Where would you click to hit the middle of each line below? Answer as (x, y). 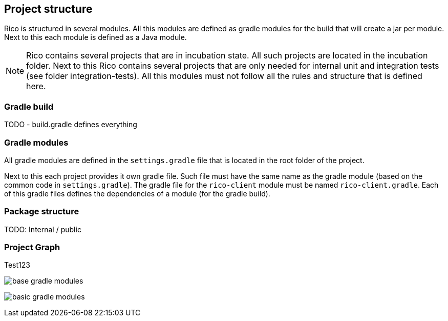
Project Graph (32, 247)
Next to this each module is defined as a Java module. (95, 37)
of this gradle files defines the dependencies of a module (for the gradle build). (137, 193)
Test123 (17, 265)
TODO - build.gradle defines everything (71, 125)
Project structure (48, 9)
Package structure (42, 212)
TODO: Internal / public (43, 229)
